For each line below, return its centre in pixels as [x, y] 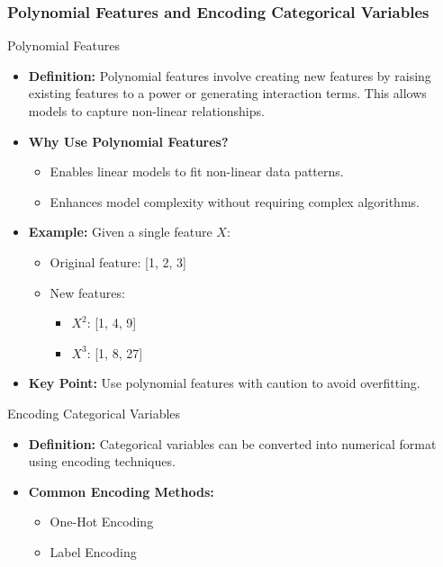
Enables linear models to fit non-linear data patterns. [197, 171]
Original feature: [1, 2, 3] [118, 261]
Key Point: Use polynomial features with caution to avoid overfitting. [224, 383]
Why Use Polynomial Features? [128, 141]
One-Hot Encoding [102, 522]
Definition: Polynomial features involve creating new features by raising [230, 75]
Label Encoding [93, 551]
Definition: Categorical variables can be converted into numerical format [232, 443]
